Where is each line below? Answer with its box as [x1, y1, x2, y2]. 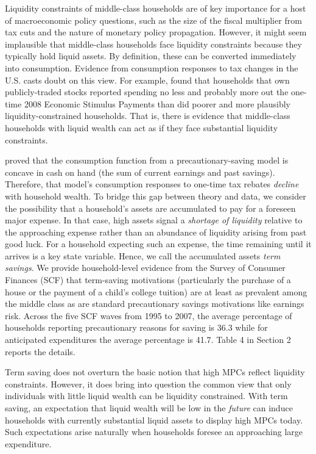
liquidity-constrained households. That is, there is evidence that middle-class [5, 109, 290, 122]
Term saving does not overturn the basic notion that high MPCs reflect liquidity [5, 366, 305, 378]
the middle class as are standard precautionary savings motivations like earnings [5, 297, 304, 310]
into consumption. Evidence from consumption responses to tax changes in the [5, 61, 298, 74]
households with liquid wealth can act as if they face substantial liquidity [5, 121, 278, 134]
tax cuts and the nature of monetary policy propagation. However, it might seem [5, 26, 307, 38]
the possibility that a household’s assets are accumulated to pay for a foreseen [5, 201, 296, 214]
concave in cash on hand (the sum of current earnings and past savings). [5, 165, 275, 178]
